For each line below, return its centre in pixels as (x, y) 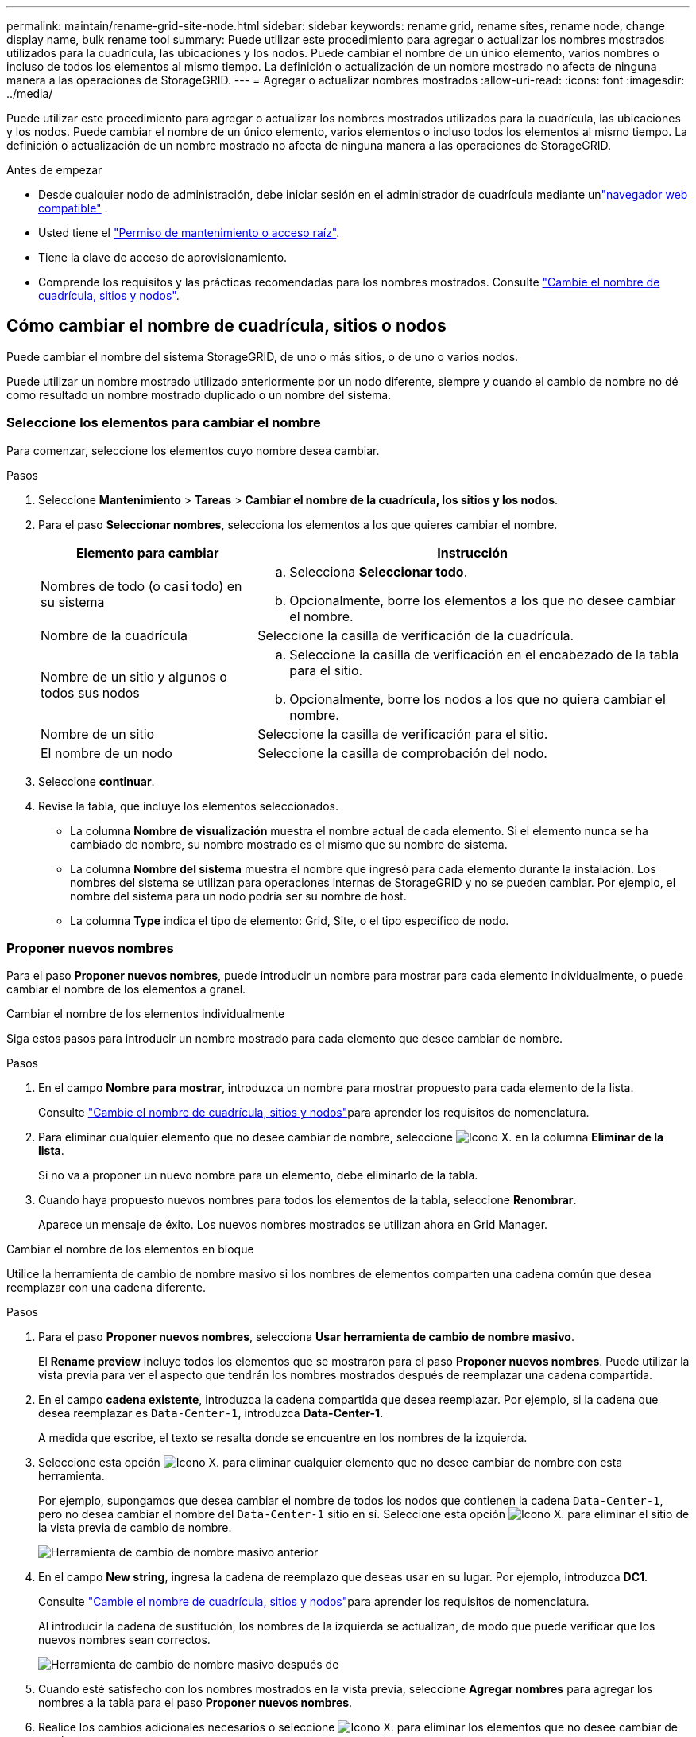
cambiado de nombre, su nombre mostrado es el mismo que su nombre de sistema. (289, 844)
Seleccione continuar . (97, 781)
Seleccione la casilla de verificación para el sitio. (403, 734)
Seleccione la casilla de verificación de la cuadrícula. (416, 635)
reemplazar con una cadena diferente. (106, 1288)
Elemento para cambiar (147, 552)
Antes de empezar (54, 170)
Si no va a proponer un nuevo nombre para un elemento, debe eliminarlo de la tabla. (258, 1175)
